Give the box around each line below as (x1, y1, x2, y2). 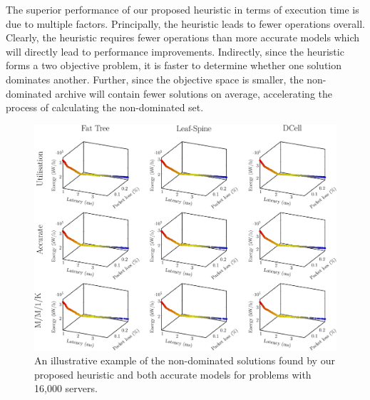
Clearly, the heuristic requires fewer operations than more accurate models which (6, 30, 360, 45)
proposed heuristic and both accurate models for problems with (34, 366, 312, 381)
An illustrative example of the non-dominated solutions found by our (34, 353, 335, 368)
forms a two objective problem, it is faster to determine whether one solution (6, 58, 342, 73)
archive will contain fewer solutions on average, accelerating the (55, 86, 333, 101)
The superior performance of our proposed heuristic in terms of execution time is (6, 2, 359, 16)
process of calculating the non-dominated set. (6, 100, 204, 115)
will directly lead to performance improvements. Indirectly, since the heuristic (6, 43, 344, 58)
